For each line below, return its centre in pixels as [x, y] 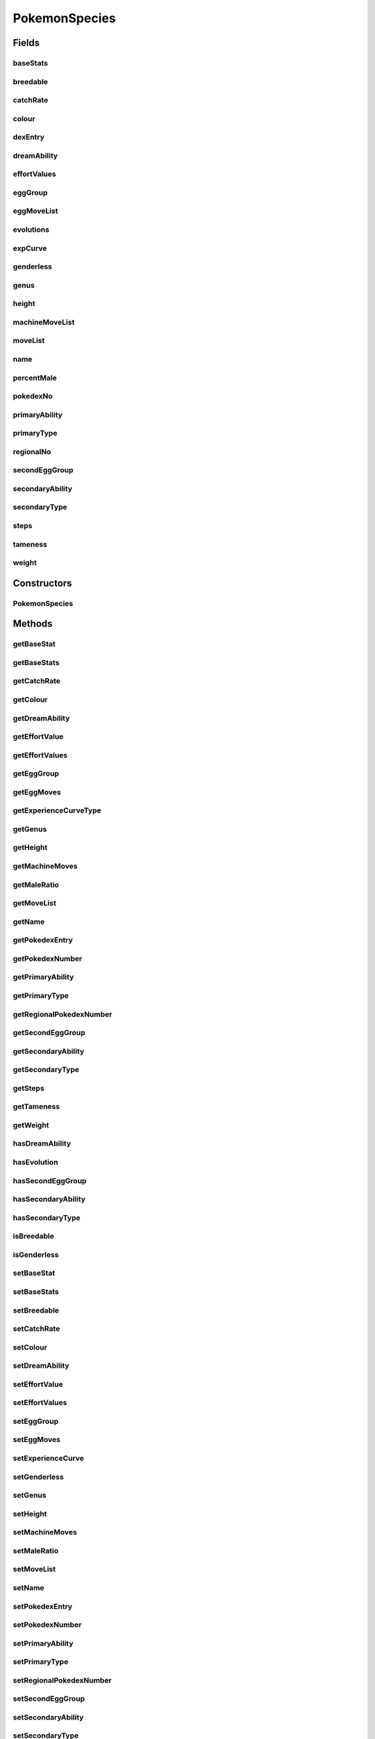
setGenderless [38, 1477]
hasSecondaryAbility [49, 1199]
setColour [30, 1347]
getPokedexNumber [48, 959]
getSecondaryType [46, 1070]
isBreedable [34, 1236]
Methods [33, 624]
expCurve [30, 248]
